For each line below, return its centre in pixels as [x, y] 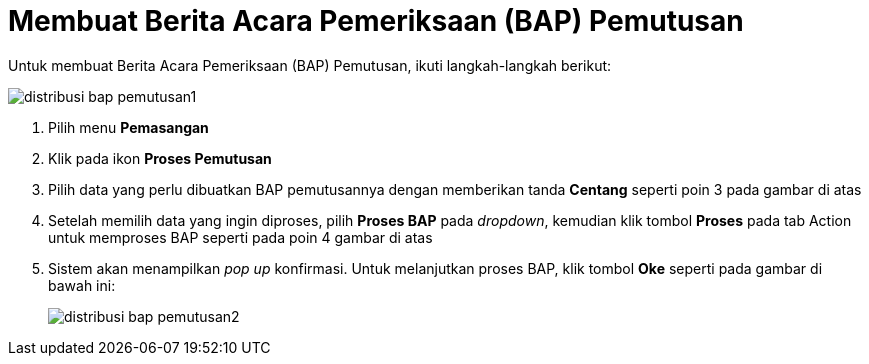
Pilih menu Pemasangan [128, 127]
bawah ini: [82, 285]
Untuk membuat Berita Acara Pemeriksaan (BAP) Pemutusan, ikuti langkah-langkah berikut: [310, 65]
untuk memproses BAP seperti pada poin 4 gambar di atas [240, 237]
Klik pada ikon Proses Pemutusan [160, 158]
